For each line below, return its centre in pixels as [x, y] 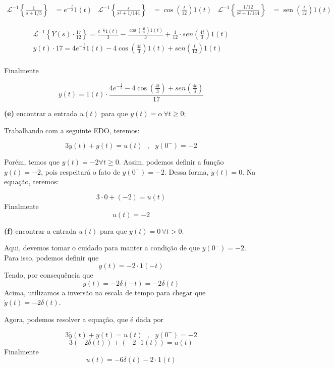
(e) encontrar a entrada [41, 113]
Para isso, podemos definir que [51, 257]
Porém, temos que [32, 162]
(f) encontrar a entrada [40, 230]
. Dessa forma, [186, 171]
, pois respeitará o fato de [80, 171]
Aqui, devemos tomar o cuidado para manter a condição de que [102, 248]
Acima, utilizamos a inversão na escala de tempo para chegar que [105, 292]
